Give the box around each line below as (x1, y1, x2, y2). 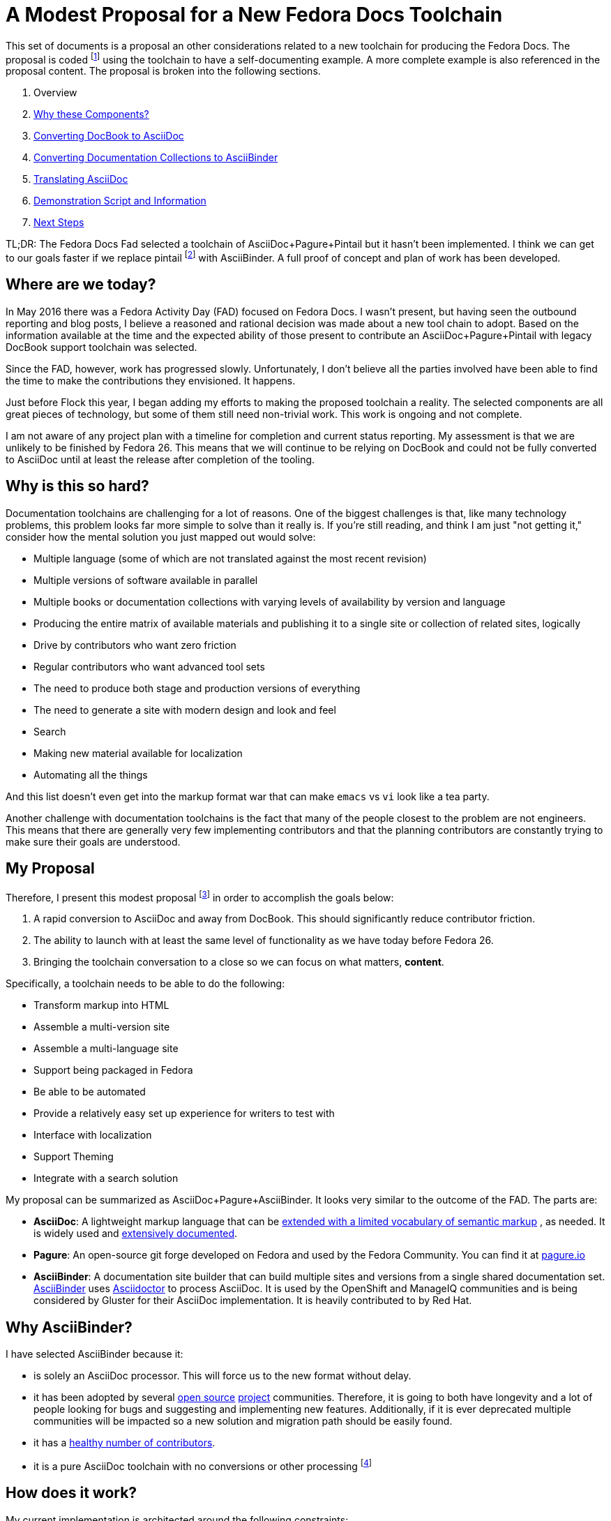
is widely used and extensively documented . (33, 1227, 238, 1240)
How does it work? (6, 1484, 137, 1502)
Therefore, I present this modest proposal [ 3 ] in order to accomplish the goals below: (6, 889, 394, 904)
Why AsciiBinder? (6, 1318, 133, 1336)
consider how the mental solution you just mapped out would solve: (6, 530, 316, 543)
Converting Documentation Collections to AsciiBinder (33, 151, 278, 164)
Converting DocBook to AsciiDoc (33, 130, 184, 142)
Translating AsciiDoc (33, 173, 128, 186)
